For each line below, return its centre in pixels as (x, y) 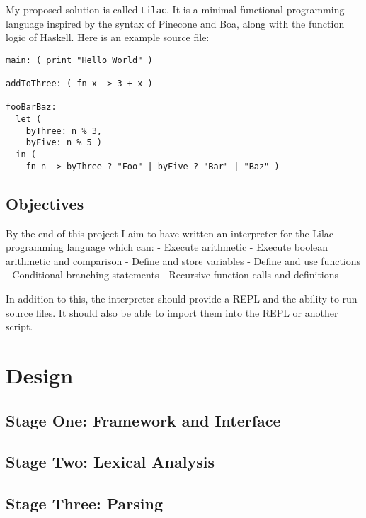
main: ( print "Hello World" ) (79, 60)
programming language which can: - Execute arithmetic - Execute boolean (167, 247)
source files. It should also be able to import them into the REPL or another (172, 312)
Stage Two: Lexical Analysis (110, 462)
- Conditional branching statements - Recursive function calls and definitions (172, 275)
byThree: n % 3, (64, 131)
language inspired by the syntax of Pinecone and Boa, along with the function (175, 23)
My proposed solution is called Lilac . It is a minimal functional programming (175, 9)
